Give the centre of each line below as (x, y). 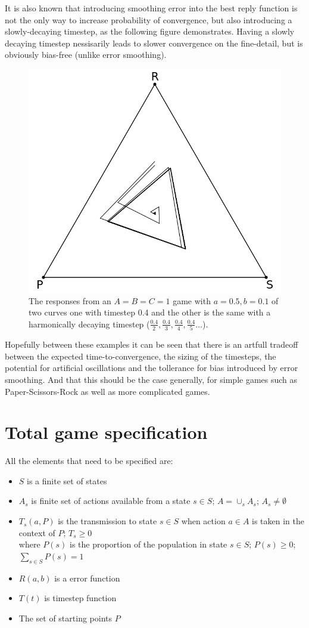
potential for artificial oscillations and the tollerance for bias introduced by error (152, 368)
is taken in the (278, 521)
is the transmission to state (107, 521)
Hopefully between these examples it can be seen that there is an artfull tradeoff (152, 344)
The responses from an (70, 300)
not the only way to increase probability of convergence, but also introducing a (149, 19)
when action (203, 521)
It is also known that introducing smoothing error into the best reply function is (151, 8)
